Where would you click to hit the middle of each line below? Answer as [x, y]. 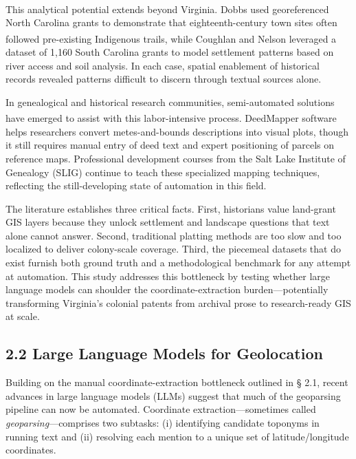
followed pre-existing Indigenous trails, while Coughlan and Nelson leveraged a [171, 38]
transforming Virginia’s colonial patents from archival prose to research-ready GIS [178, 302]
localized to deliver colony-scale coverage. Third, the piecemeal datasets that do [173, 249]
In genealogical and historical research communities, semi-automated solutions [170, 102]
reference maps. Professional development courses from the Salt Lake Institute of [176, 158]
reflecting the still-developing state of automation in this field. [136, 185]
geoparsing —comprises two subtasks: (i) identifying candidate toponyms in [163, 423]
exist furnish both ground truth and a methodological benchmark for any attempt [178, 263]
